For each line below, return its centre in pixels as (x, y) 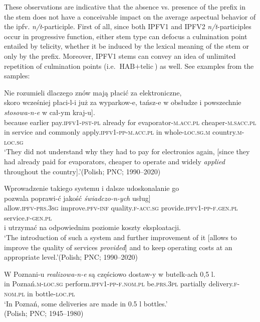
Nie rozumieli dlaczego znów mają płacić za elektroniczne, (93, 92)
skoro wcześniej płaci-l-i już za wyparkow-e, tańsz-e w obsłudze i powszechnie (123, 102)
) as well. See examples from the (204, 66)
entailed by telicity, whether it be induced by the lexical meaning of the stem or (126, 46)
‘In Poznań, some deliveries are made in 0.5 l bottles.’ (86, 303)
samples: (17, 76)
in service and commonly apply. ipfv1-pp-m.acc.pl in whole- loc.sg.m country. (121, 132)
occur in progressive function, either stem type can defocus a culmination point (126, 36)
